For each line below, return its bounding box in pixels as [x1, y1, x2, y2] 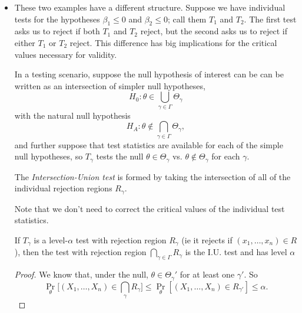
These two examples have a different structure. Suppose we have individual [14, 1, 286, 13]
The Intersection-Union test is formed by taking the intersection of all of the [14, 170, 291, 182]
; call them [167, 12, 207, 25]
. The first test [244, 12, 297, 25]
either [14, 36, 35, 48]
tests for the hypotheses [14, 12, 100, 25]
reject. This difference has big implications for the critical [69, 36, 277, 48]
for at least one [180, 268, 235, 281]
